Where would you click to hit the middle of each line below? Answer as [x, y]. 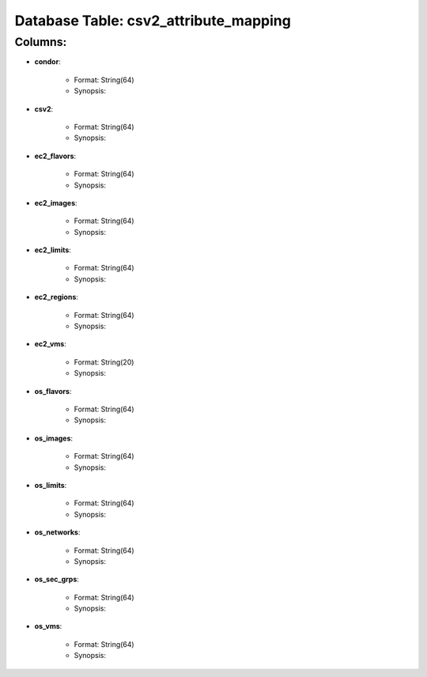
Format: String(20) [104, 362]
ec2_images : [56, 202]
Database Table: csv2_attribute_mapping [153, 21]
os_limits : [51, 485]
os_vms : [48, 626]
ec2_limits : [53, 250]
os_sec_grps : [57, 579]
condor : [47, 62]
